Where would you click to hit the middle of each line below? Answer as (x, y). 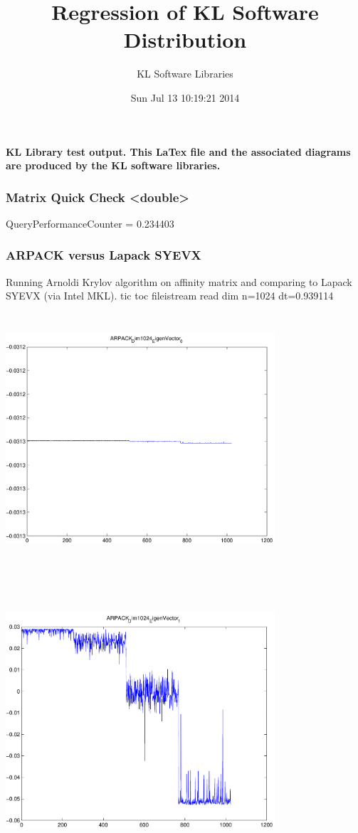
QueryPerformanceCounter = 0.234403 (90, 223)
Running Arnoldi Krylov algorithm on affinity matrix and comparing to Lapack (179, 281)
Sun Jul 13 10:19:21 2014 (185, 97)
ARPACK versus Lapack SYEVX (104, 255)
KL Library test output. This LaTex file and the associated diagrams (178, 151)
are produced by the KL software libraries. (113, 165)
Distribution (185, 39)
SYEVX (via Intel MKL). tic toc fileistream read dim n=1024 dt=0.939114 (170, 296)
